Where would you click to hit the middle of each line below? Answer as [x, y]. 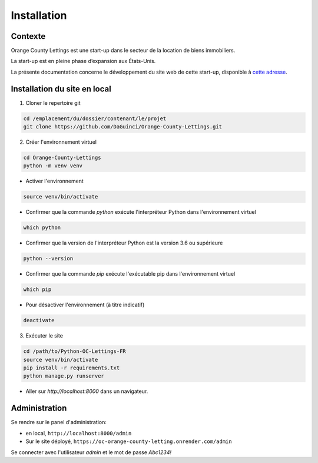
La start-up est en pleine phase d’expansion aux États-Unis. [83, 61]
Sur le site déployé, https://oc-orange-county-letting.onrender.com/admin [129, 441]
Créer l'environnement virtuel [61, 142]
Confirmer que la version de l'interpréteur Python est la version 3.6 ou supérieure [124, 243]
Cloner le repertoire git [53, 102]
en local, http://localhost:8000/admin [79, 433]
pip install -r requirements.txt [72, 368]
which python [42, 228]
